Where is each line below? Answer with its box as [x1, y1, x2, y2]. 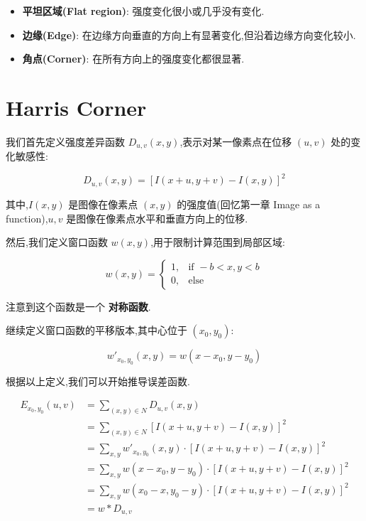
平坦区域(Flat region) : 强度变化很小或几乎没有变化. [22, 4, 265, 18]
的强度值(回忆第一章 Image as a [177, 196, 321, 211]
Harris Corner [6, 92, 147, 122]
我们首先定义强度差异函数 [6, 134, 125, 149]
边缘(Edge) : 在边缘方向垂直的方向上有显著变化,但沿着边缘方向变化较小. [22, 27, 356, 42]
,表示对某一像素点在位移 [179, 134, 292, 149]
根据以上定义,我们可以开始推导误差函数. [6, 373, 190, 388]
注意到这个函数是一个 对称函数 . [6, 299, 151, 313]
